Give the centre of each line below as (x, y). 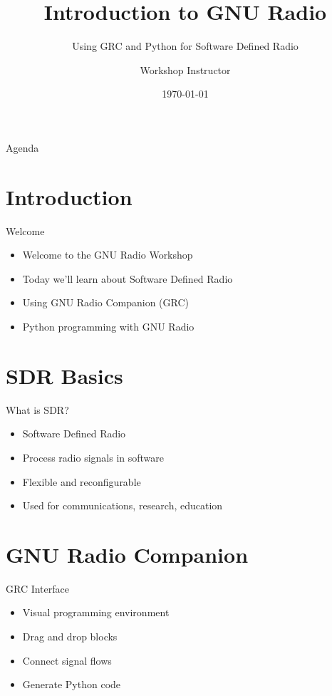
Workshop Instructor (185, 69)
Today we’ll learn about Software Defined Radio (128, 278)
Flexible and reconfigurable (82, 481)
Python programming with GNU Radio (108, 326)
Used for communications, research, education (123, 505)
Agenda (22, 147)
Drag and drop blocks (70, 636)
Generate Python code (72, 684)
